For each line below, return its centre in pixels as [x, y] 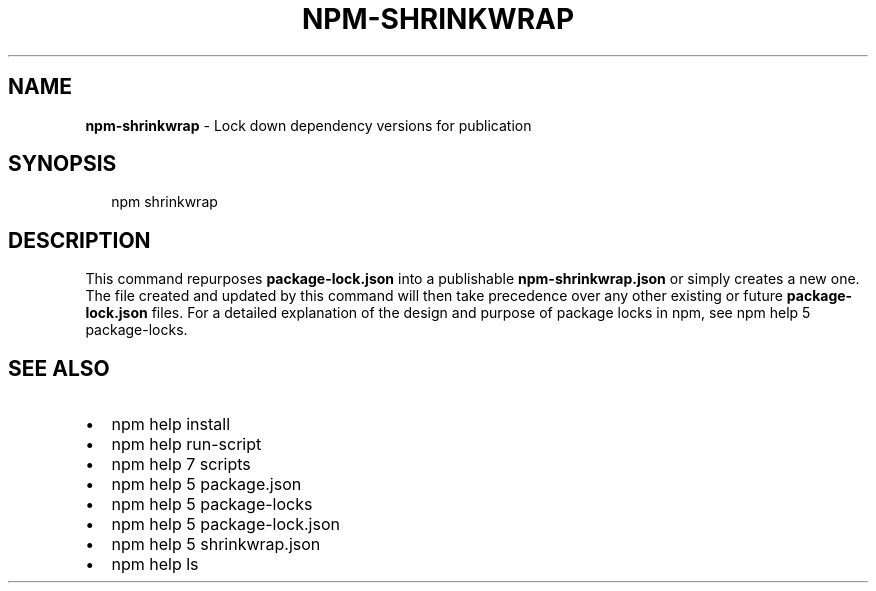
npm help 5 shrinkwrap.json [216, 544]
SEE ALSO [59, 368]
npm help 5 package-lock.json [225, 524]
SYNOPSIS [62, 164]
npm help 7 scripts [181, 464]
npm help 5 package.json [206, 484]
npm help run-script [186, 444]
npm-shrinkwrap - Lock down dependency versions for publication [308, 125]
